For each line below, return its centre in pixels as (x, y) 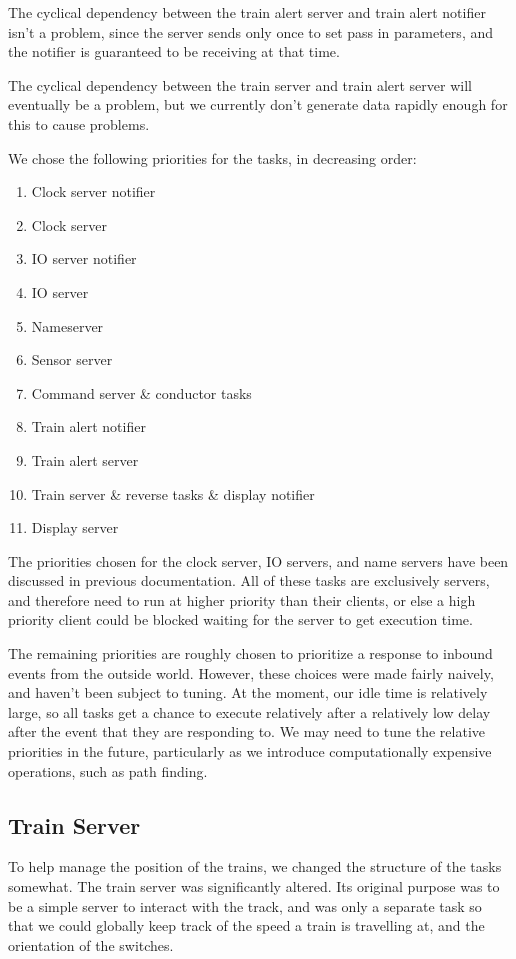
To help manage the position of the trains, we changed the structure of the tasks (255, 866)
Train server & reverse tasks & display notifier (173, 493)
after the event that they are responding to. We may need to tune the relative (246, 731)
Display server (75, 527)
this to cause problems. (79, 123)
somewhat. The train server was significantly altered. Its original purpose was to (254, 886)
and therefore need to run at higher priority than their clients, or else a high (242, 599)
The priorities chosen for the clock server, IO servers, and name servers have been (258, 560)
